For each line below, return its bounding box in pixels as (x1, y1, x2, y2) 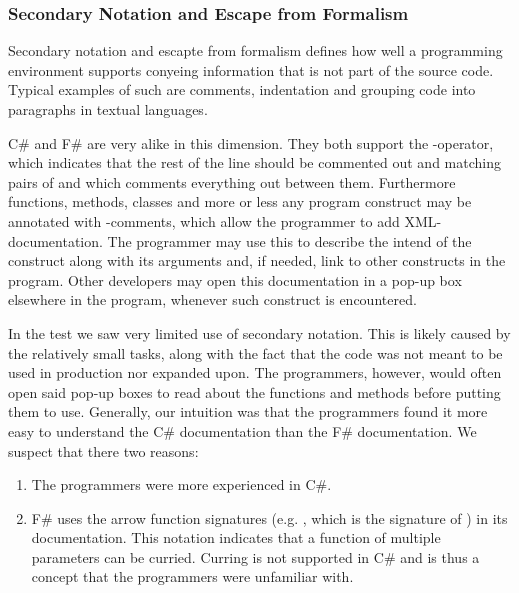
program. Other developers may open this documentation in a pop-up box (8, 269, 462, 290)
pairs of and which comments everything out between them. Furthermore (8, 171, 456, 192)
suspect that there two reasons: (8, 440, 199, 461)
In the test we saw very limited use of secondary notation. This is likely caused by (8, 322, 511, 343)
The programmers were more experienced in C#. (31, 474, 332, 495)
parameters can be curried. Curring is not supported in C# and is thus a (31, 546, 480, 567)
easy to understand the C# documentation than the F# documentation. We (8, 420, 477, 441)
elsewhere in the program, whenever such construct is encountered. (8, 289, 417, 310)
